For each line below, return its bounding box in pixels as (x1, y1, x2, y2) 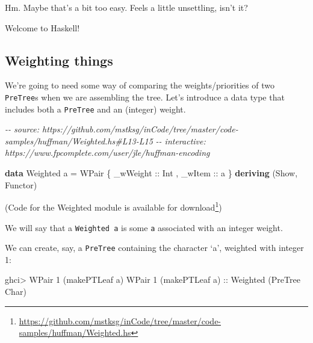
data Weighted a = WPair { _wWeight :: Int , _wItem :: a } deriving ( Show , (5, 167, 298, 179)
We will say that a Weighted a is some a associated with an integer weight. (5, 221, 283, 233)
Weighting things (5, 51, 113, 69)
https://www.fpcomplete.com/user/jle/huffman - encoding (5, 146, 210, 159)
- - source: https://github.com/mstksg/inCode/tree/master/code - (5, 123, 238, 135)
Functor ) (5, 178, 37, 191)
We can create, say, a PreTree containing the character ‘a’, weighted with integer (5, 241, 304, 254)
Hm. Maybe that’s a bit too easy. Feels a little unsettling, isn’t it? (5, 1, 248, 13)
